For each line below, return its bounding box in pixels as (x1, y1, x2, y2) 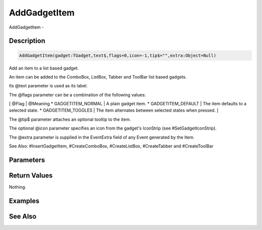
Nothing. (9, 184, 27, 190)
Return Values (9, 171, 53, 180)
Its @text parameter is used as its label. (9, 83, 88, 89)
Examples (9, 197, 40, 205)
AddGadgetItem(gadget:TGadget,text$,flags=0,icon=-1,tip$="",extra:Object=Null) (19, 52, 216, 58)
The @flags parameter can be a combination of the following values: (9, 92, 146, 98)
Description (9, 37, 46, 45)
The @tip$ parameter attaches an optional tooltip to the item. (9, 116, 131, 122)
